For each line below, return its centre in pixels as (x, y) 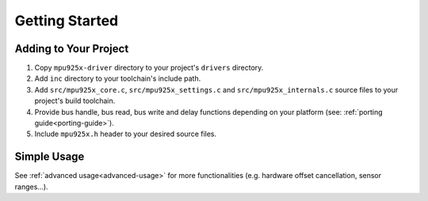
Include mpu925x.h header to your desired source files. (126, 134)
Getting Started (67, 21)
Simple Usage (50, 157)
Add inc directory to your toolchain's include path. (118, 78)
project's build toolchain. (75, 101)
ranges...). (31, 187)
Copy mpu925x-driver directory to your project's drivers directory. (149, 68)
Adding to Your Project (72, 49)
